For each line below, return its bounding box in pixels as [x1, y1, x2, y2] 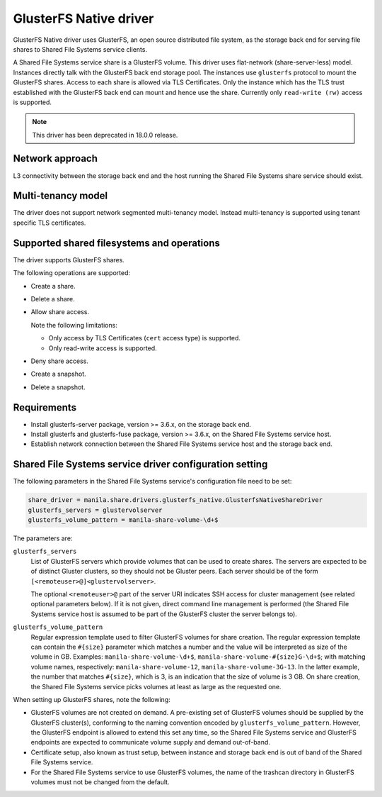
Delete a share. [30, 294, 75, 303]
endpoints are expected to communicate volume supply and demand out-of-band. [30, 738, 270, 747]
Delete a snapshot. [30, 383, 86, 391]
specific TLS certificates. [13, 218, 86, 227]
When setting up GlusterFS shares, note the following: [13, 695, 170, 703]
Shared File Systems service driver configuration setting [13, 458, 268, 471]
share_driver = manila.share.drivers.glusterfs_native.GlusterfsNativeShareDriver [28, 496, 323, 504]
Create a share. [30, 282, 76, 290]
